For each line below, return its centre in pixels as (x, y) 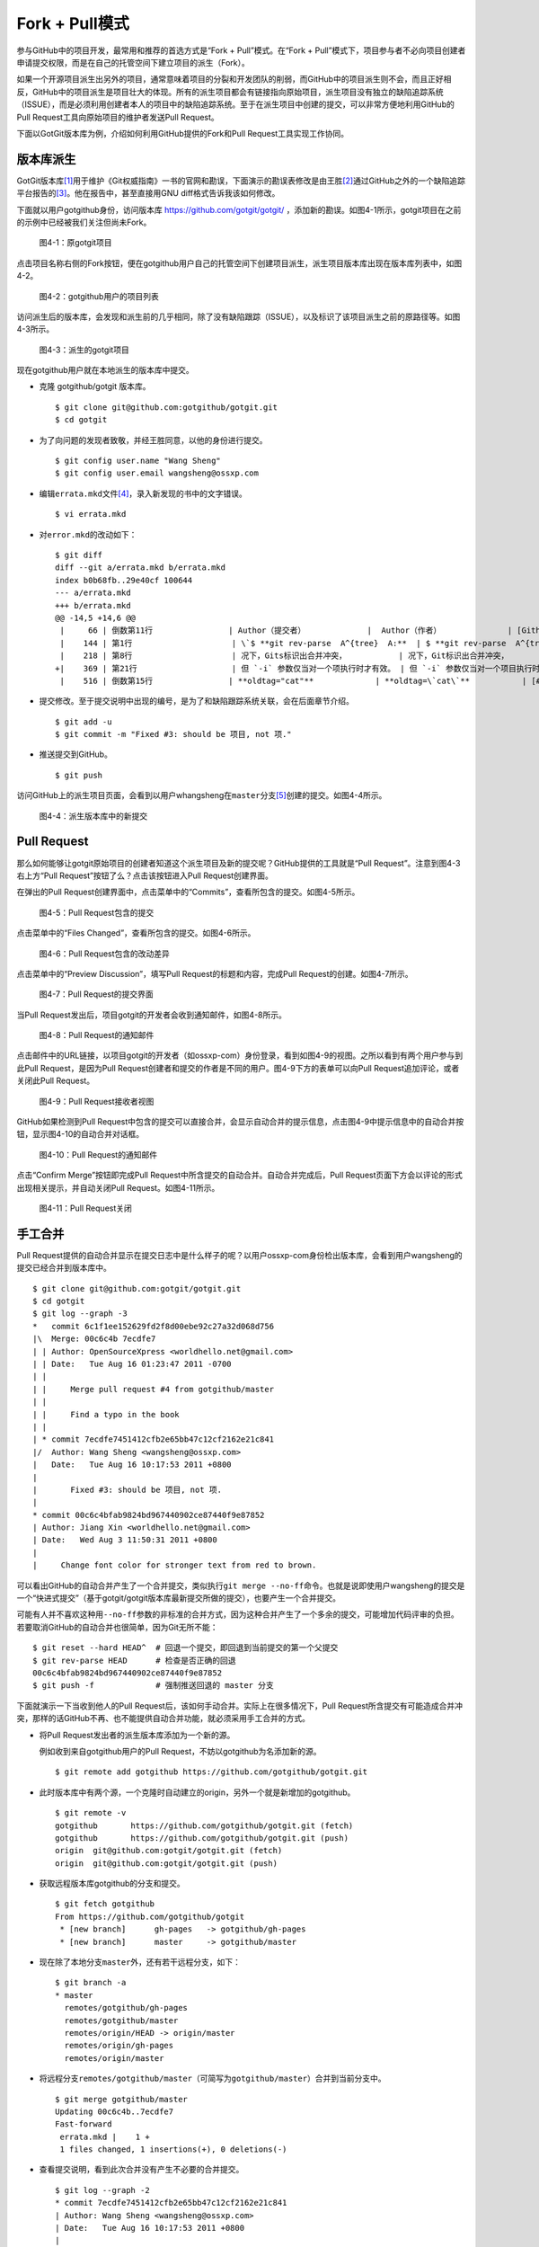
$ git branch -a (91, 1983)
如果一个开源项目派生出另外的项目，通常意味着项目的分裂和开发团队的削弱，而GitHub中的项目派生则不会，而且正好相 (234, 79)
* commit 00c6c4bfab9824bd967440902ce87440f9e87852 (149, 1515)
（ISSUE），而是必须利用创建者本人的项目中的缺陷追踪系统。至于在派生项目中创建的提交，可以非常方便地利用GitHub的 (236, 104)
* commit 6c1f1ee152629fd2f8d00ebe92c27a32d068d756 (153, 1326)
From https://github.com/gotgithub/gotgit (150, 1916)
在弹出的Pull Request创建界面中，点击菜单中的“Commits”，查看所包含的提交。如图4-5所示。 (188, 892)
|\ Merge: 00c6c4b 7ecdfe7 (94, 1339)
